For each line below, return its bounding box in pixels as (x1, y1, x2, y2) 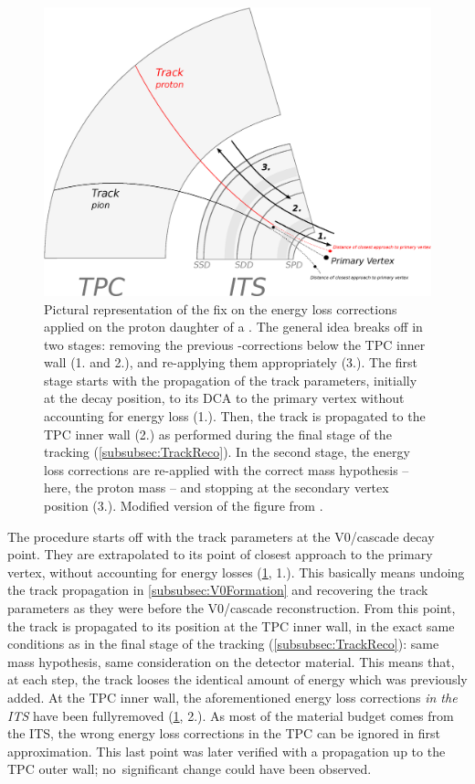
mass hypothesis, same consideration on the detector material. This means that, (7, 652, 455, 671)
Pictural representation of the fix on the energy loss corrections (44, 299, 397, 318)
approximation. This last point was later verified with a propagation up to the (7, 741, 446, 760)
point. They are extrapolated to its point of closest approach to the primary (7, 545, 433, 564)
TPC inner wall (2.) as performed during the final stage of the (44, 424, 392, 443)
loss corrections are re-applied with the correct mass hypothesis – (44, 460, 409, 479)
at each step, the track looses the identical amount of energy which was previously (7, 670, 468, 689)
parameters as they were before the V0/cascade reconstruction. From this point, (7, 599, 456, 618)
